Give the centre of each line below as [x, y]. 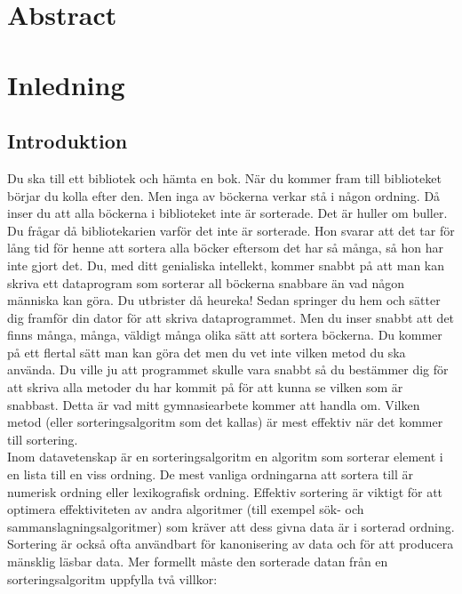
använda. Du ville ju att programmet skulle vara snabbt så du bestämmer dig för [228, 369]
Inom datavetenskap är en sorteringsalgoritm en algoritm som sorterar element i [225, 457]
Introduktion [68, 141]
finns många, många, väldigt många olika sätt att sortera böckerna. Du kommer [225, 335]
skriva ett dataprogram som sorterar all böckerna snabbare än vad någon [206, 282]
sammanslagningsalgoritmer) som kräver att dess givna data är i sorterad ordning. [231, 526]
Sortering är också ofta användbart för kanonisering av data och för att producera [231, 544]
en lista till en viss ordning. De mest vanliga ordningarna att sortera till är [211, 474]
